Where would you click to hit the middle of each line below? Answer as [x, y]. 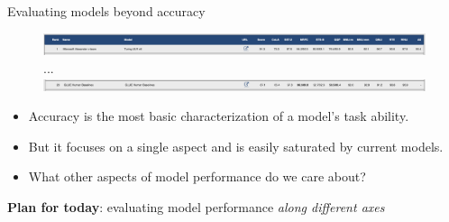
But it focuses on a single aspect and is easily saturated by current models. [236, 146]
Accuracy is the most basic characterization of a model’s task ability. [219, 116]
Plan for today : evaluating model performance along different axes [196, 207]
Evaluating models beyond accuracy [106, 11]
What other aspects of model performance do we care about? [197, 176]
